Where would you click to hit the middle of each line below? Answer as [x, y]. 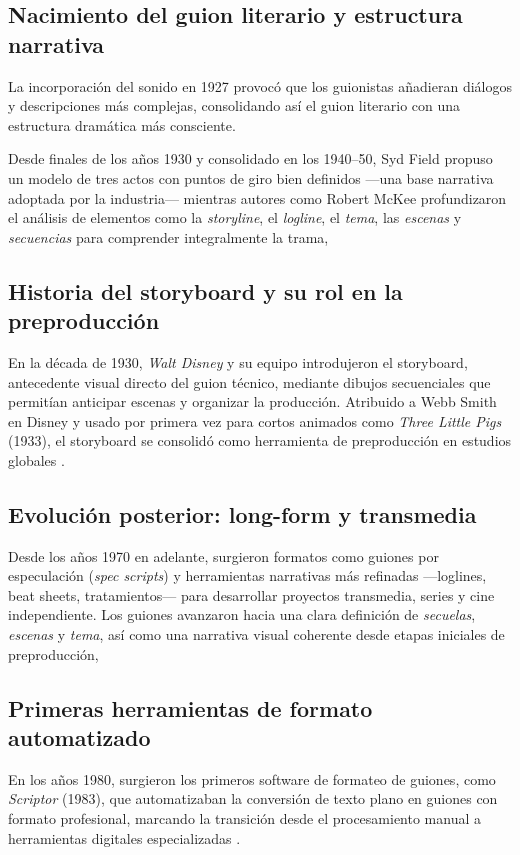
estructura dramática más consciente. [122, 124]
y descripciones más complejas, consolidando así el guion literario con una [234, 105]
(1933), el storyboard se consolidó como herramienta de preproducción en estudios [260, 440]
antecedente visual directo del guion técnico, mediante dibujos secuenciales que [249, 381]
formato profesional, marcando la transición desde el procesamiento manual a [245, 818]
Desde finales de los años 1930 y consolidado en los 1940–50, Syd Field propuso [250, 158]
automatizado [79, 737]
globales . [36, 459]
